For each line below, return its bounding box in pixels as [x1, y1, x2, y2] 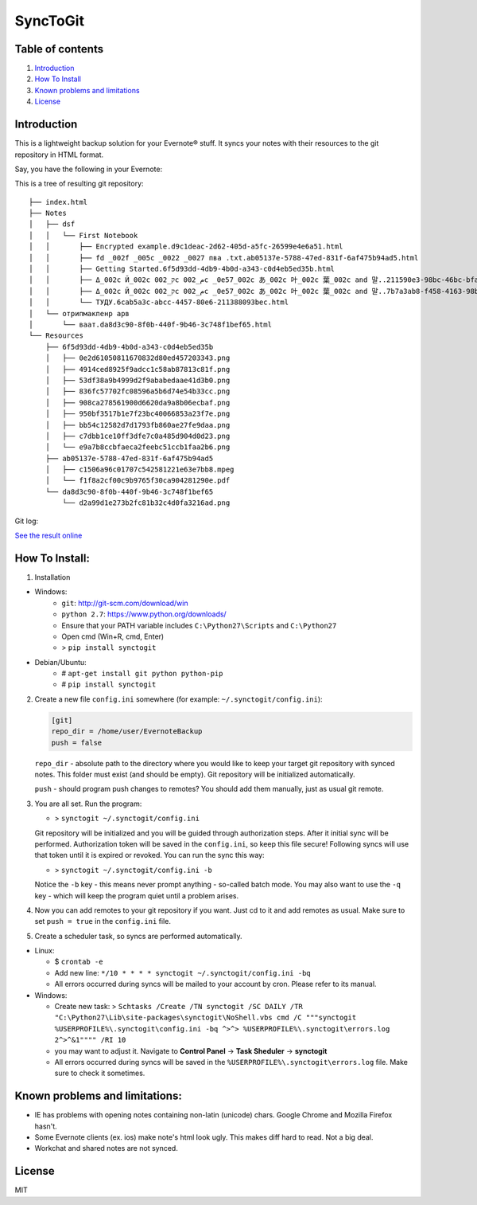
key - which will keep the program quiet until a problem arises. [34, 890, 238, 900]
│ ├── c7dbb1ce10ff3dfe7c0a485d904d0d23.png [45, 431, 231, 440]
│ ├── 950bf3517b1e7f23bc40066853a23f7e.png [45, 409, 231, 418]
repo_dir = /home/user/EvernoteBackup [51, 727, 203, 736]
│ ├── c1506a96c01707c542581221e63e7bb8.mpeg [45, 465, 235, 474]
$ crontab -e [54, 957, 103, 967]
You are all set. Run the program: [34, 799, 142, 808]
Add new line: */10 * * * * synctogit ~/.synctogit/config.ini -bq [54, 968, 311, 977]
